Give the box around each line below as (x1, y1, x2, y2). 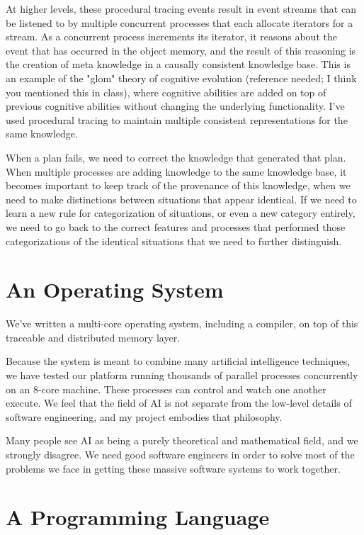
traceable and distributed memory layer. (6, 330, 181, 344)
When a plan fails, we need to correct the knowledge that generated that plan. (6, 150, 346, 164)
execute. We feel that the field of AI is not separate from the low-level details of (6, 395, 352, 410)
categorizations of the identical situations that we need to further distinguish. (6, 233, 342, 248)
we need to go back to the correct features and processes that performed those (6, 219, 346, 234)
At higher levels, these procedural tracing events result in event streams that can (6, 1, 356, 16)
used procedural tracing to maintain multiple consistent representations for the (6, 112, 348, 127)
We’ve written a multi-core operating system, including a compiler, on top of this (6, 316, 358, 331)
